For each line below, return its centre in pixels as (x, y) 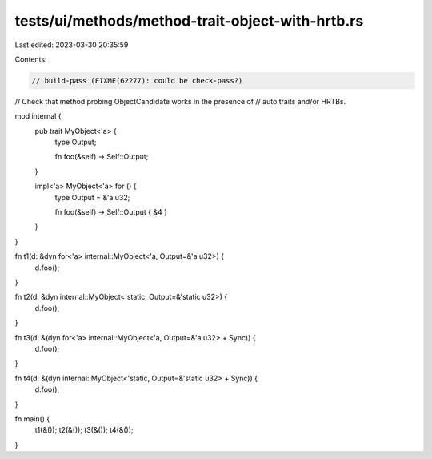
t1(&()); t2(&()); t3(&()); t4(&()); (84, 430)
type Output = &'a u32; (92, 197)
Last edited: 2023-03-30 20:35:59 (72, 45)
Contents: (31, 59)
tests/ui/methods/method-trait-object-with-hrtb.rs (189, 21)
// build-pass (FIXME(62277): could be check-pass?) (137, 81)
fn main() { (32, 419)
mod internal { (38, 116)
